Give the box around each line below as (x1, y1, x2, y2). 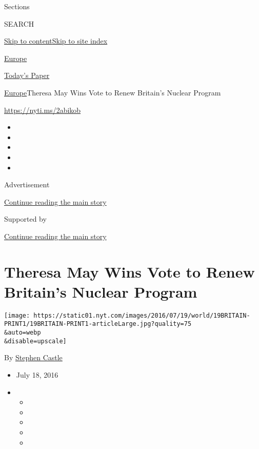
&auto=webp (4, 329, 41, 337)
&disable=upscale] (4, 337, 67, 345)
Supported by (4, 213, 47, 224)
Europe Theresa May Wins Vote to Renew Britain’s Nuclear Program (4, 87, 221, 97)
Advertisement (4, 179, 50, 190)
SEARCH (4, 18, 34, 29)
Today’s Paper (4, 70, 50, 81)
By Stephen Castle (4, 352, 63, 363)
